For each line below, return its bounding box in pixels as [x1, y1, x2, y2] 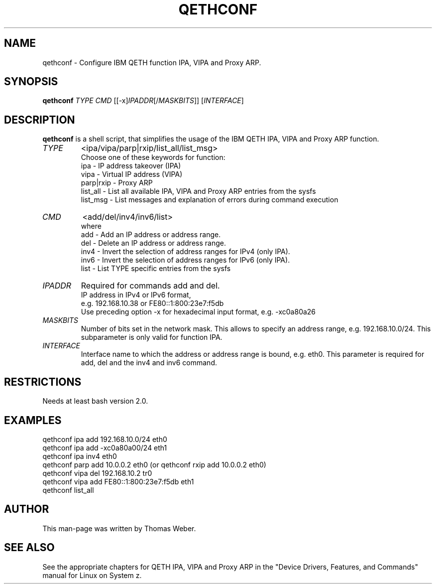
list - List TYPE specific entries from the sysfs [81, 264, 231, 273]
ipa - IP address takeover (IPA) [81, 161, 181, 170]
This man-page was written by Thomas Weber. [42, 524, 196, 533]
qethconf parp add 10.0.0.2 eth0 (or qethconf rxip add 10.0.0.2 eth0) [42, 460, 266, 469]
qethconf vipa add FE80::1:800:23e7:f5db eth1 [42, 477, 194, 486]
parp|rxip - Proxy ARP [81, 178, 153, 187]
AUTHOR [4, 503, 49, 516]
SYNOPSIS [4, 75, 58, 88]
